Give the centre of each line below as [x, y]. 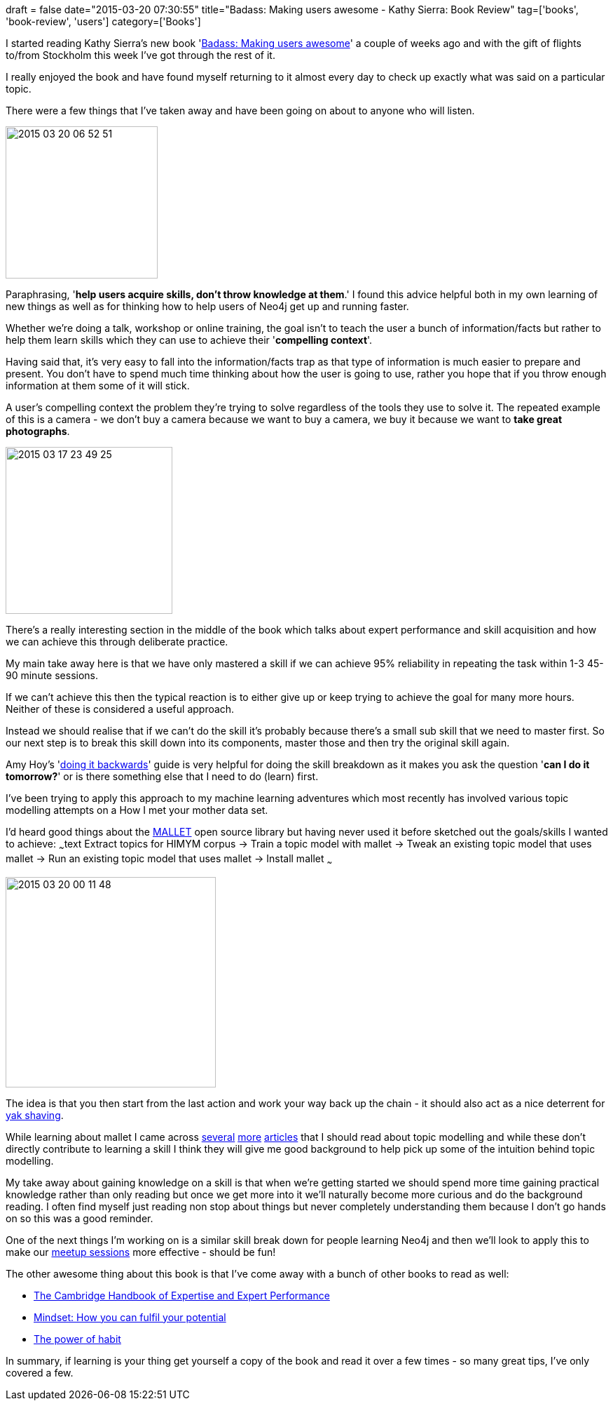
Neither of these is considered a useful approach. [120, 709]
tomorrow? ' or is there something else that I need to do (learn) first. [162, 776]
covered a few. [40, 1372]
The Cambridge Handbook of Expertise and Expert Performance [182, 1295]
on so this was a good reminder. [80, 1218]
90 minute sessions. [52, 675]
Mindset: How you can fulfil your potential [130, 1317]
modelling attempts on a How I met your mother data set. [137, 810]
